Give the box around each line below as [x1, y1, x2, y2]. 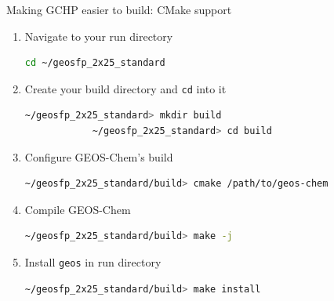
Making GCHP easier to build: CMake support [6, 2, 232, 17]
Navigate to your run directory [24, 27, 173, 44]
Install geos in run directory [24, 254, 162, 270]
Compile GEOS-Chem [24, 201, 131, 217]
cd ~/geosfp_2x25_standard [24, 57, 165, 69]
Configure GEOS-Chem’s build [24, 148, 173, 165]
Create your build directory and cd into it [24, 80, 227, 96]
